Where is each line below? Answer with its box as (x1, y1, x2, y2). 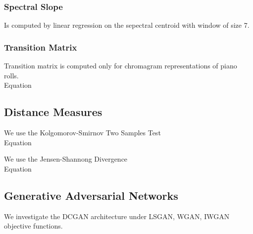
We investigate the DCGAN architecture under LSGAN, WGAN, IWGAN (4, 211, 230, 221)
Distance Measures (4, 104, 102, 119)
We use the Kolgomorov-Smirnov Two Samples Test (4, 127, 161, 138)
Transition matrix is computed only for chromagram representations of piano (4, 60, 237, 71)
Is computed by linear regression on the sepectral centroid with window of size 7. (4, 20, 250, 30)
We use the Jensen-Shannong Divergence (4, 154, 128, 164)
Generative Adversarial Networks (4, 187, 178, 203)
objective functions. (4, 221, 63, 231)
